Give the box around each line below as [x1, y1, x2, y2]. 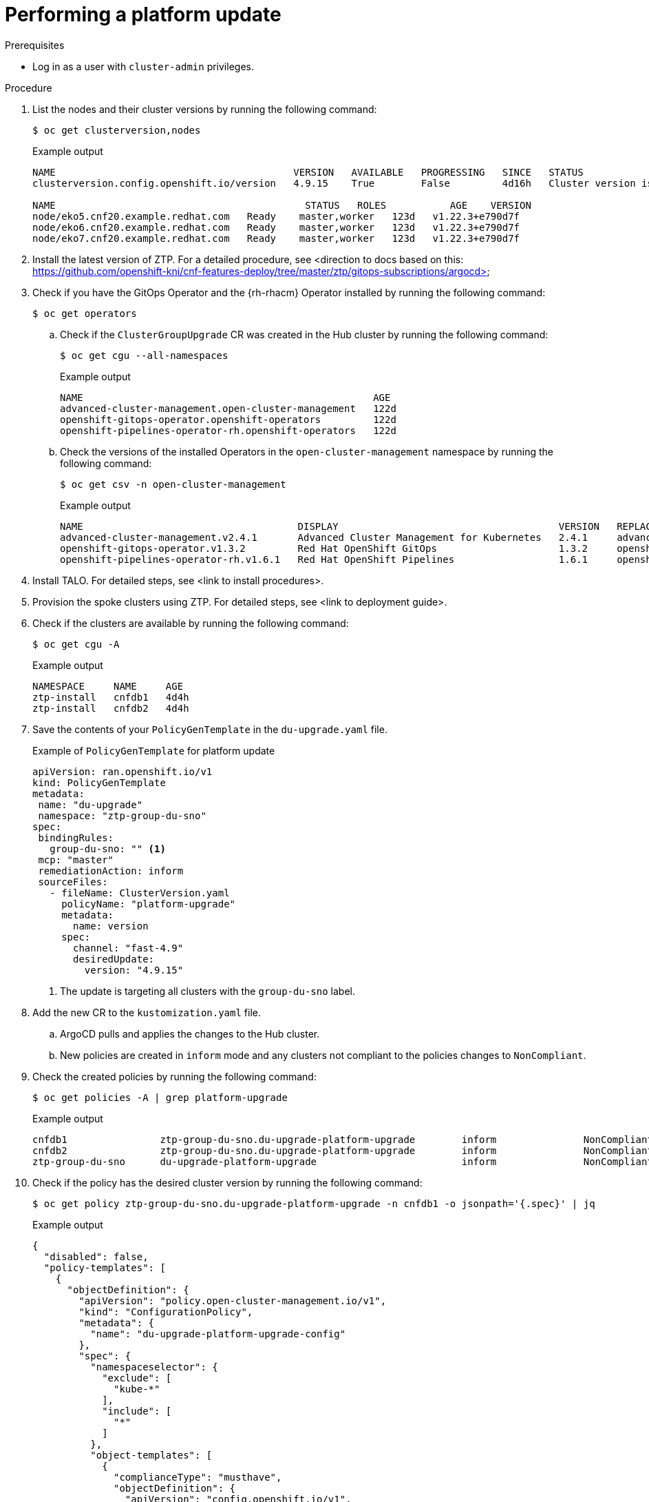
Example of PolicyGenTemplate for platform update [32, 744, 275, 757]
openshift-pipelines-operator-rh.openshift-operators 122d [60, 424, 396, 436]
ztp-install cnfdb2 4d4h [32, 702, 189, 714]
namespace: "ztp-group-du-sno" [38, 810, 206, 821]
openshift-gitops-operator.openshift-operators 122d [60, 413, 396, 425]
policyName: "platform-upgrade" [61, 898, 236, 909]
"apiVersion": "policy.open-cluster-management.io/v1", [78, 1295, 387, 1306]
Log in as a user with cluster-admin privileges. [32, 60, 254, 72]
